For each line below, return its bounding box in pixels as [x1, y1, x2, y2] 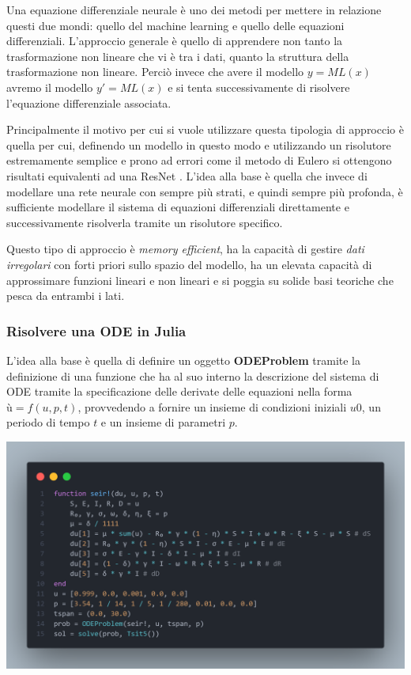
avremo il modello [6, 78, 93, 95]
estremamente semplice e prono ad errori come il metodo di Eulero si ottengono [6, 152, 392, 169]
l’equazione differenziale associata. [6, 94, 172, 111]
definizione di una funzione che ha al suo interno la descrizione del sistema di [6, 367, 379, 384]
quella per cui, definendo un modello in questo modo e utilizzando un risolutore [6, 136, 391, 153]
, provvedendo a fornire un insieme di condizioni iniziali [77, 398, 347, 415]
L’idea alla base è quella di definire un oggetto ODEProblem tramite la [6, 351, 360, 368]
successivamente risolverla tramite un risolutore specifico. [6, 214, 283, 230]
